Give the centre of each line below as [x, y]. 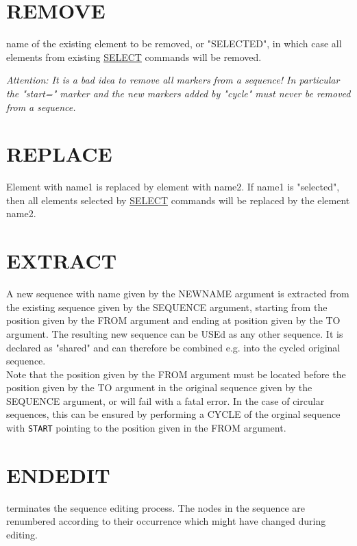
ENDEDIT [58, 474]
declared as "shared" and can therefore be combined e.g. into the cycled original [173, 347]
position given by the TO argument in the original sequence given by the [159, 387]
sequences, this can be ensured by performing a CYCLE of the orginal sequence [173, 414]
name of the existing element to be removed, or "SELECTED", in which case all [174, 44]
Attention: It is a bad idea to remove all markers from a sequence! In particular [173, 80]
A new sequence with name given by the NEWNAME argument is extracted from [178, 294]
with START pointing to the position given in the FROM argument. [146, 428]
